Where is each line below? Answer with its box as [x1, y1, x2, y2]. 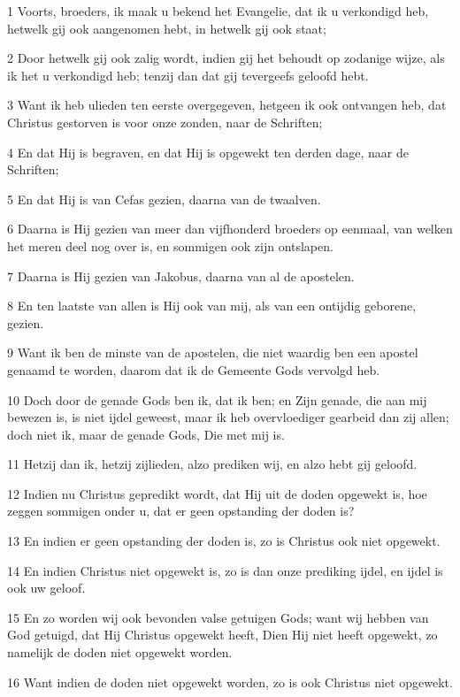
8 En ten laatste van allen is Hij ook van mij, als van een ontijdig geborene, [7, 296, 417, 315]
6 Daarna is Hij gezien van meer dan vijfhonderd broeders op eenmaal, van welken [7, 219, 453, 238]
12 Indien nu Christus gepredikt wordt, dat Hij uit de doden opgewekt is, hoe [7, 484, 427, 502]
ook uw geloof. [7, 578, 86, 597]
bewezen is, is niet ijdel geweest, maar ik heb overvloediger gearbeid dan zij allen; [7, 408, 449, 426]
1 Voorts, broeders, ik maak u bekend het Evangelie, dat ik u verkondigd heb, [7, 2, 429, 19]
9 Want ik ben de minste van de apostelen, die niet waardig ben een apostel [7, 343, 418, 362]
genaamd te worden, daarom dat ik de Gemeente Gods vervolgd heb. [7, 360, 380, 379]
